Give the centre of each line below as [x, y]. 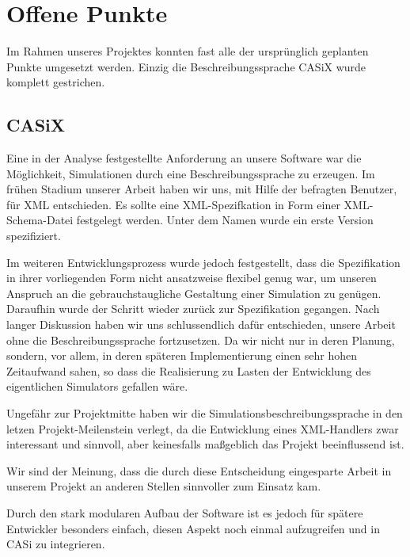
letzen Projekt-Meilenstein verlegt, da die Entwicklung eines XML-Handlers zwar [203, 428]
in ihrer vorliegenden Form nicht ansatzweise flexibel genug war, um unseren [192, 278]
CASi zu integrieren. [56, 544]
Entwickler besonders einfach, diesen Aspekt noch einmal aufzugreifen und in [193, 528]
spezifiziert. [34, 236]
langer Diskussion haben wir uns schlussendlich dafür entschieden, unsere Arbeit [201, 324]
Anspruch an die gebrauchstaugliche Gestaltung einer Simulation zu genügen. [194, 293]
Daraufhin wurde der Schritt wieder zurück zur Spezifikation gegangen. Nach [193, 309]
